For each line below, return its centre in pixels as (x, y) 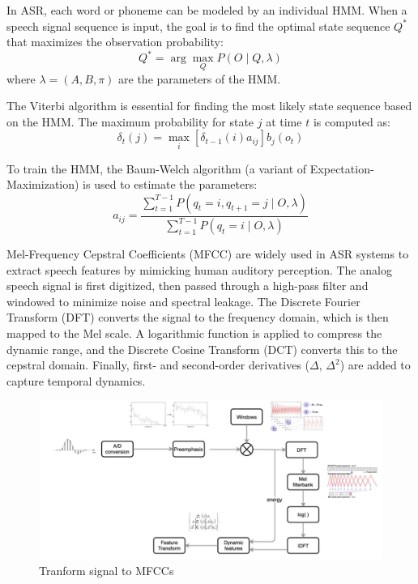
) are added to (375, 365)
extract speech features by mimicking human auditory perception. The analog (199, 269)
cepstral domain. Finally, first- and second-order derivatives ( (158, 365)
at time (284, 121)
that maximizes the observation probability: (115, 42)
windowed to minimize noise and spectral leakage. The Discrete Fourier (183, 301)
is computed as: (352, 121)
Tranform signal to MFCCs (107, 571)
